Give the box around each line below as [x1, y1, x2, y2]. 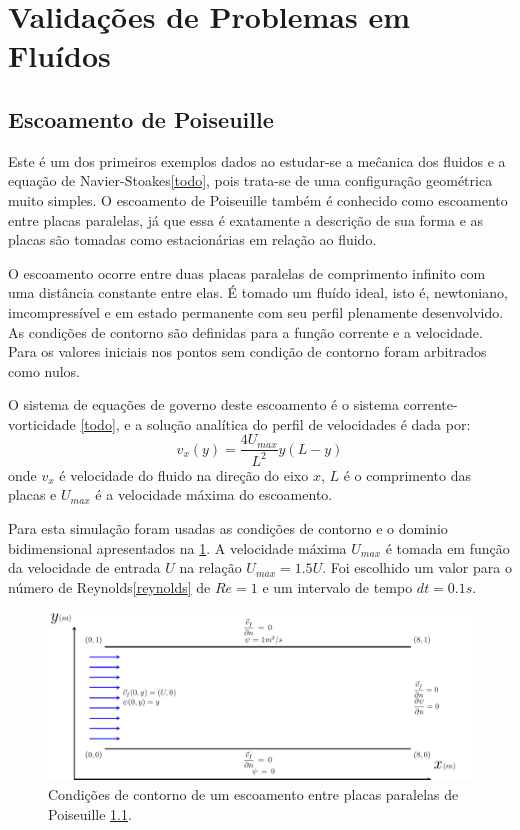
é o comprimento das [343, 464, 471, 485]
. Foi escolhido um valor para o [322, 557, 512, 578]
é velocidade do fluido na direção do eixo [59, 464, 309, 485]
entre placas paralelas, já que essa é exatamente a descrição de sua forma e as [8, 209, 484, 230]
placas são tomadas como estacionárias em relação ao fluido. [8, 229, 377, 250]
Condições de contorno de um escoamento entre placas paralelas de [48, 783, 459, 804]
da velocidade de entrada [8, 557, 161, 578]
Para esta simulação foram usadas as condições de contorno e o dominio [8, 518, 448, 539]
